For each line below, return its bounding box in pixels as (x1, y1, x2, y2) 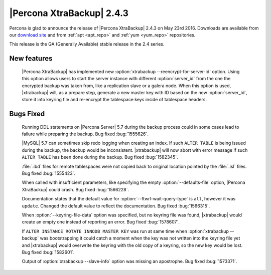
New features (9, 54, 53, 63)
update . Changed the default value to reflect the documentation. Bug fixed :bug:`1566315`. (22, 203, 210, 209)
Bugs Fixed (9, 110, 45, 118)
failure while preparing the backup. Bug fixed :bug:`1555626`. (22, 131, 149, 137)
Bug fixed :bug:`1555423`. (22, 170, 75, 176)
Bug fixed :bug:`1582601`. (22, 249, 75, 255)
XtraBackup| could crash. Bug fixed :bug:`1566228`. (22, 186, 129, 192)
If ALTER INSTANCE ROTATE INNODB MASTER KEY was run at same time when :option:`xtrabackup (22, 228, 229, 234)
